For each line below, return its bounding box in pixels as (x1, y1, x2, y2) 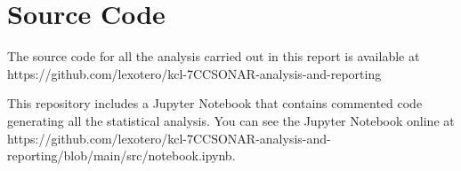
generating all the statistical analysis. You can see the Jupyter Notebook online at (7, 111, 455, 129)
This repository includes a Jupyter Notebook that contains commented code (7, 94, 423, 113)
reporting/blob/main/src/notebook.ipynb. (7, 146, 236, 165)
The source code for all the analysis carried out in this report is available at (7, 47, 420, 66)
